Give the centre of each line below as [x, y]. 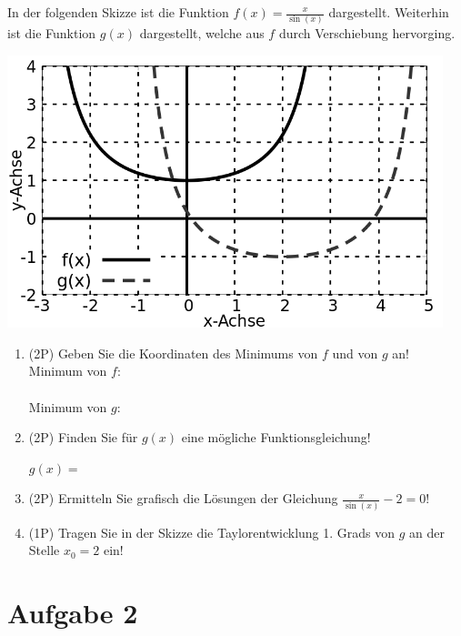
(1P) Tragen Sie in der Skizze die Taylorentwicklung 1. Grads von [212, 532]
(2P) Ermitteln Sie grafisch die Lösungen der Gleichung [183, 498]
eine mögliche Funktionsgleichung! [276, 437]
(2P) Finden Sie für [83, 437]
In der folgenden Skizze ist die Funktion [118, 12]
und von [355, 353]
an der [427, 532]
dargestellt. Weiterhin [389, 12]
